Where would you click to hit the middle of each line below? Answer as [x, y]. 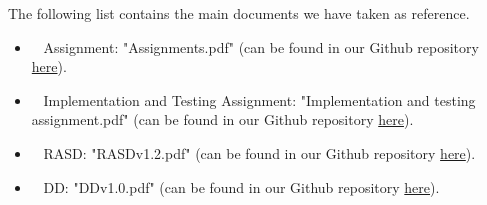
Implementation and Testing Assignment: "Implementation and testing [259, 99]
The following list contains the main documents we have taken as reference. [239, 13]
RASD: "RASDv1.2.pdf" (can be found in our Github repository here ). [259, 152]
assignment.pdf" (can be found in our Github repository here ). [222, 119]
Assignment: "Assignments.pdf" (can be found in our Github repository [261, 46]
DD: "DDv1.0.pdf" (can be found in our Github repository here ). [241, 186]
